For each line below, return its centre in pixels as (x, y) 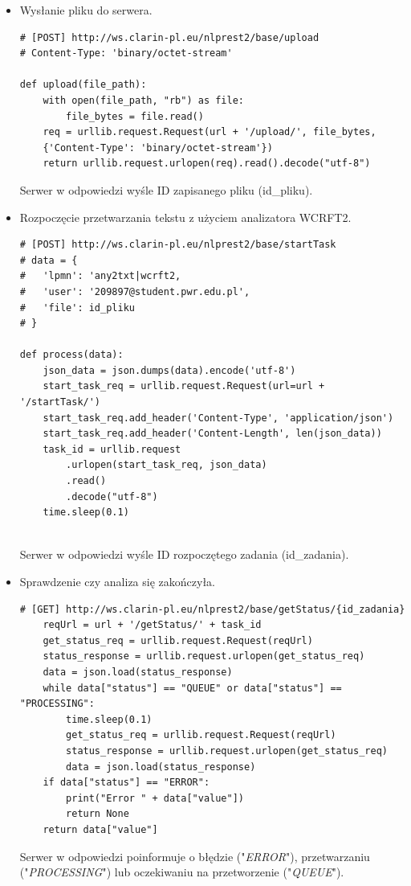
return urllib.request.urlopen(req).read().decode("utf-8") (207, 164)
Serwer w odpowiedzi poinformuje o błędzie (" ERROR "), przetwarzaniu (195, 856)
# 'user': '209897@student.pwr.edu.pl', (135, 291)
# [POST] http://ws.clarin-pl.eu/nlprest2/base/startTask (178, 245)
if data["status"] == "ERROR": (126, 783)
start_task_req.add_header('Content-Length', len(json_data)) (212, 434)
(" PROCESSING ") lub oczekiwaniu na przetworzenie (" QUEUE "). (182, 872)
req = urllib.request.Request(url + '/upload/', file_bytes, (210, 132)
